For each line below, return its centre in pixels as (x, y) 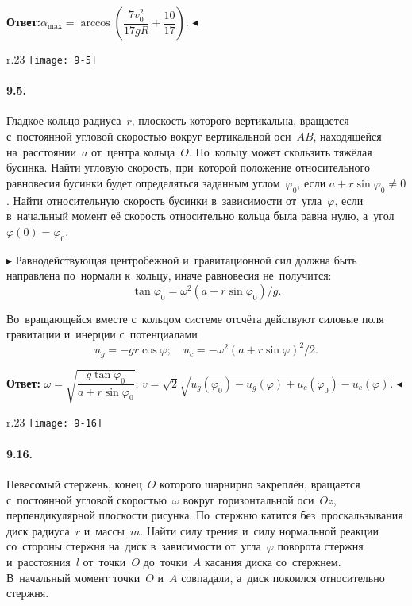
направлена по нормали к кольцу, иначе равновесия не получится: (169, 275)
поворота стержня (320, 546)
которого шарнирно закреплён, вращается (260, 483)
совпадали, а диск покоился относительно (283, 577)
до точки (165, 561)
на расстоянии (41, 151)
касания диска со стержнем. (273, 561)
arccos (95, 23)
